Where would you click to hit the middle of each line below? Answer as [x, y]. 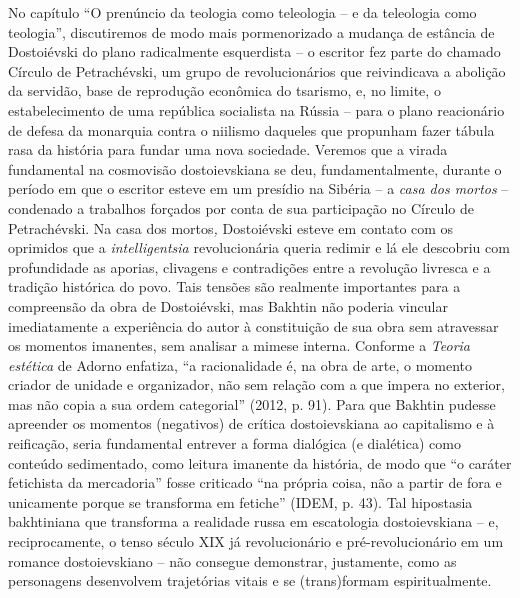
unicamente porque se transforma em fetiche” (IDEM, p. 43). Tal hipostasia [240, 501]
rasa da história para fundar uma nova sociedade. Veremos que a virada [228, 149]
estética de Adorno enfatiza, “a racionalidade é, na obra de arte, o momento [240, 364]
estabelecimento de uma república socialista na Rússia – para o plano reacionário [256, 109]
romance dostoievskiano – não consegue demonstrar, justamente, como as [232, 560]
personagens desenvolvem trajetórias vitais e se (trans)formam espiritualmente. [250, 580]
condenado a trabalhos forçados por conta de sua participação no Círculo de [241, 207]
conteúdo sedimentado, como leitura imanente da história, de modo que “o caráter [260, 462]
